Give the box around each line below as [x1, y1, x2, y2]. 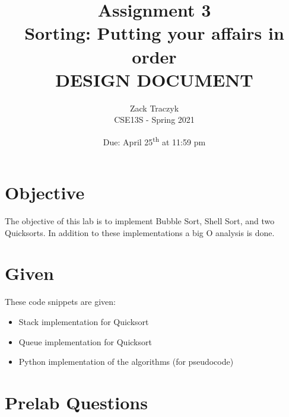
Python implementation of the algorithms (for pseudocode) [18, 355, 234, 368]
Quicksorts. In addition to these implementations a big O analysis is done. [5, 226, 275, 238]
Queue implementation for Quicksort [18, 335, 152, 348]
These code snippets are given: [5, 295, 116, 308]
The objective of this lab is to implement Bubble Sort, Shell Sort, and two [5, 215, 275, 227]
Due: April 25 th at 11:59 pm [103, 133, 206, 148]
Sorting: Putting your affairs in [24, 21, 284, 45]
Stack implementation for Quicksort [18, 315, 149, 327]
